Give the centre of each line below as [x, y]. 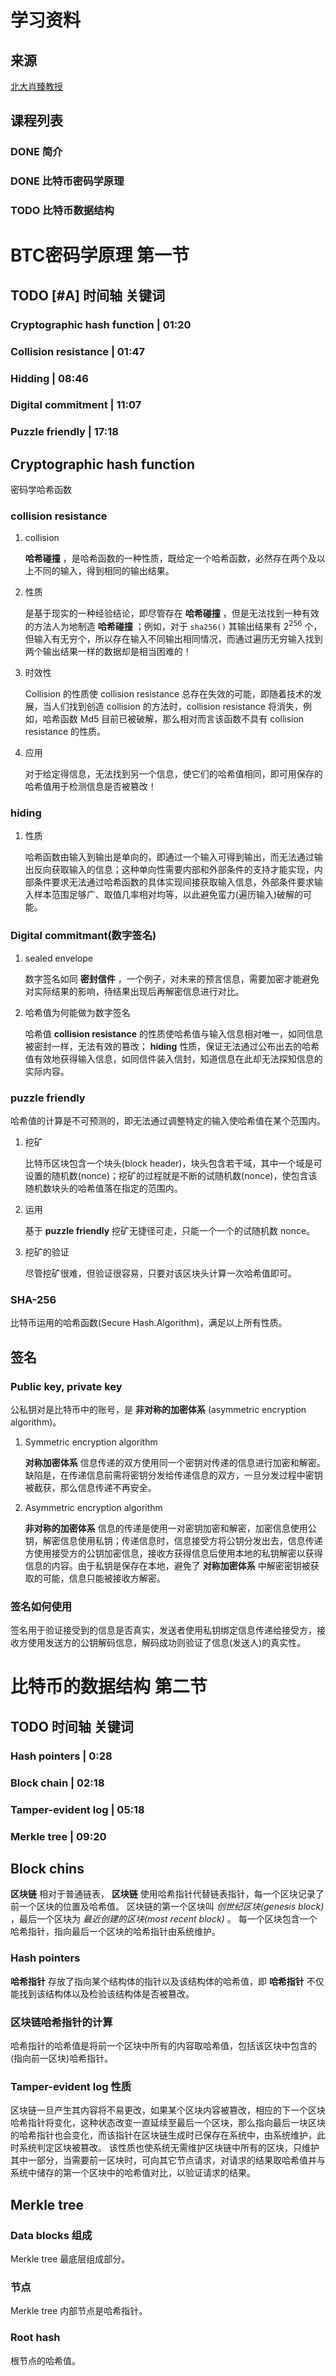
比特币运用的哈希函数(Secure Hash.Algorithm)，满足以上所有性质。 [149, 1323]
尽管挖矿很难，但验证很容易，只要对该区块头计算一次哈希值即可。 [160, 1273]
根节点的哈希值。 [45, 2360]
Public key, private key [66, 1386]
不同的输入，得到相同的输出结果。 [104, 571]
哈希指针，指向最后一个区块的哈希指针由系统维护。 [115, 1932]
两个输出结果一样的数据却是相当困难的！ [108, 652]
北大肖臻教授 [36, 86]
